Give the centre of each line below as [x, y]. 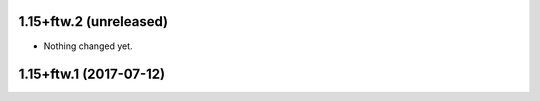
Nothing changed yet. [88, 46]
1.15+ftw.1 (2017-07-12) [92, 74]
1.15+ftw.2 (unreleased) [93, 21]
